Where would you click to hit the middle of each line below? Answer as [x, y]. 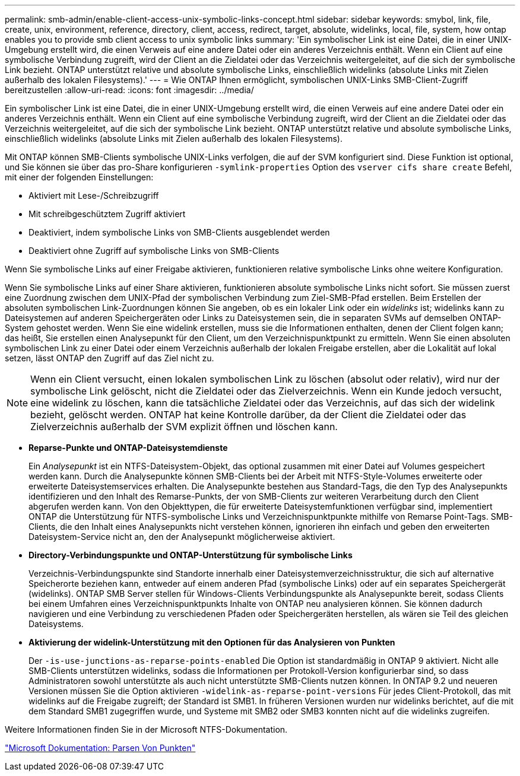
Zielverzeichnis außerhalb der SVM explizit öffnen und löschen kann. [184, 427]
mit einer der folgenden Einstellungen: [79, 177]
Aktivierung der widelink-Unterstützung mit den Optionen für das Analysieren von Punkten [212, 642]
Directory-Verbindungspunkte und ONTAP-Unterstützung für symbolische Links [191, 555]
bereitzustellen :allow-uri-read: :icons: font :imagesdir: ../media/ [129, 90]
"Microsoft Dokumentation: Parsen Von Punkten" [100, 748]
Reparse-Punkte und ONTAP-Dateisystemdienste [128, 448]
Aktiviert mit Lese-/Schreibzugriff [94, 195]
